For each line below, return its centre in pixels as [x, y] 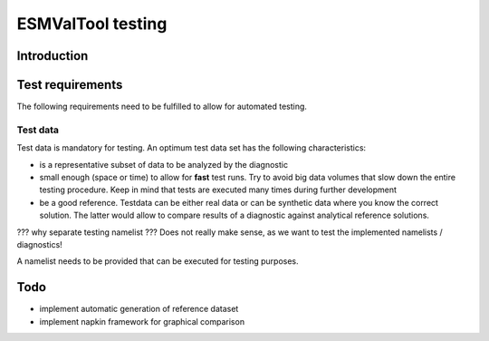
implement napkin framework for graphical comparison [142, 321]
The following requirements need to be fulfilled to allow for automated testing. [162, 107]
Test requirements [70, 85]
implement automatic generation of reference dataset [139, 309]
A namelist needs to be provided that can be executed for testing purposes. [158, 261]
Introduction [53, 56]
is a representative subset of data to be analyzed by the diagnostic [164, 164]
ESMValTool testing [92, 24]
